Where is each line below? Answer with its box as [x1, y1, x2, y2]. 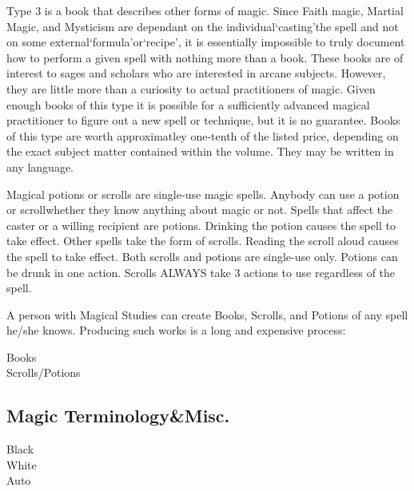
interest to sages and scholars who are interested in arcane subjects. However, [6, 65, 386, 81]
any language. [6, 158, 74, 175]
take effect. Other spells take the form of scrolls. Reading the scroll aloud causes [6, 232, 399, 249]
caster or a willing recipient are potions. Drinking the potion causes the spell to [6, 216, 396, 233]
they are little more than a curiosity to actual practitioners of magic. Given [6, 80, 376, 97]
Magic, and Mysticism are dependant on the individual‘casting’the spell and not [6, 18, 399, 34]
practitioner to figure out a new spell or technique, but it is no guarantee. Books [6, 112, 400, 129]
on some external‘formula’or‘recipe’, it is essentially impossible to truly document [6, 34, 405, 50]
